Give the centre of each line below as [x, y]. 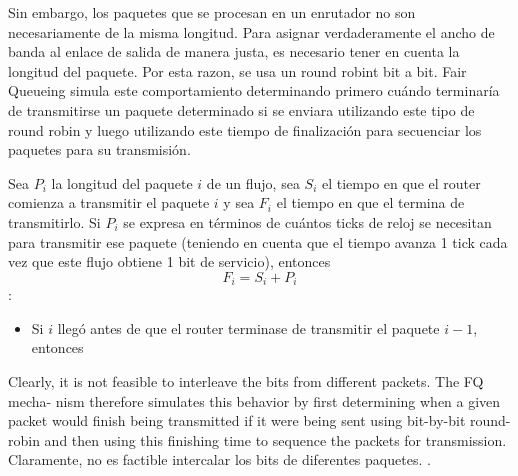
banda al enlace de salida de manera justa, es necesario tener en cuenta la [234, 51]
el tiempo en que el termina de [370, 202]
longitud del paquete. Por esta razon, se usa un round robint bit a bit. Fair [237, 70]
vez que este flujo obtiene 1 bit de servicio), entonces [169, 261]
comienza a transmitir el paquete [109, 202]
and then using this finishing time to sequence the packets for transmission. [275, 439]
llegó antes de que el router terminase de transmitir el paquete [248, 327]
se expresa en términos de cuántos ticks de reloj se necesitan [307, 221]
